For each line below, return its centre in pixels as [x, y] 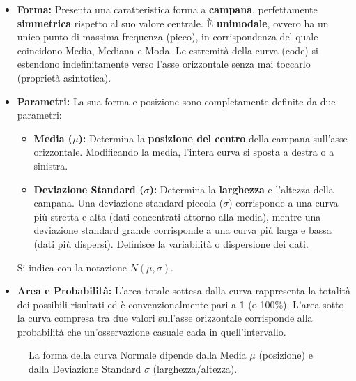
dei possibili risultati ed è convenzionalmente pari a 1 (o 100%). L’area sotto [180, 304]
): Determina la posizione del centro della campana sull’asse [213, 138]
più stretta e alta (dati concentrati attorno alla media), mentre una [177, 216]
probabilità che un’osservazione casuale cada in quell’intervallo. [152, 331]
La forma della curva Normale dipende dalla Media [138, 355]
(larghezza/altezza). [195, 369]
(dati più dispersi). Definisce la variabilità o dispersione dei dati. [171, 243]
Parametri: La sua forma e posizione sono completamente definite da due [176, 101]
